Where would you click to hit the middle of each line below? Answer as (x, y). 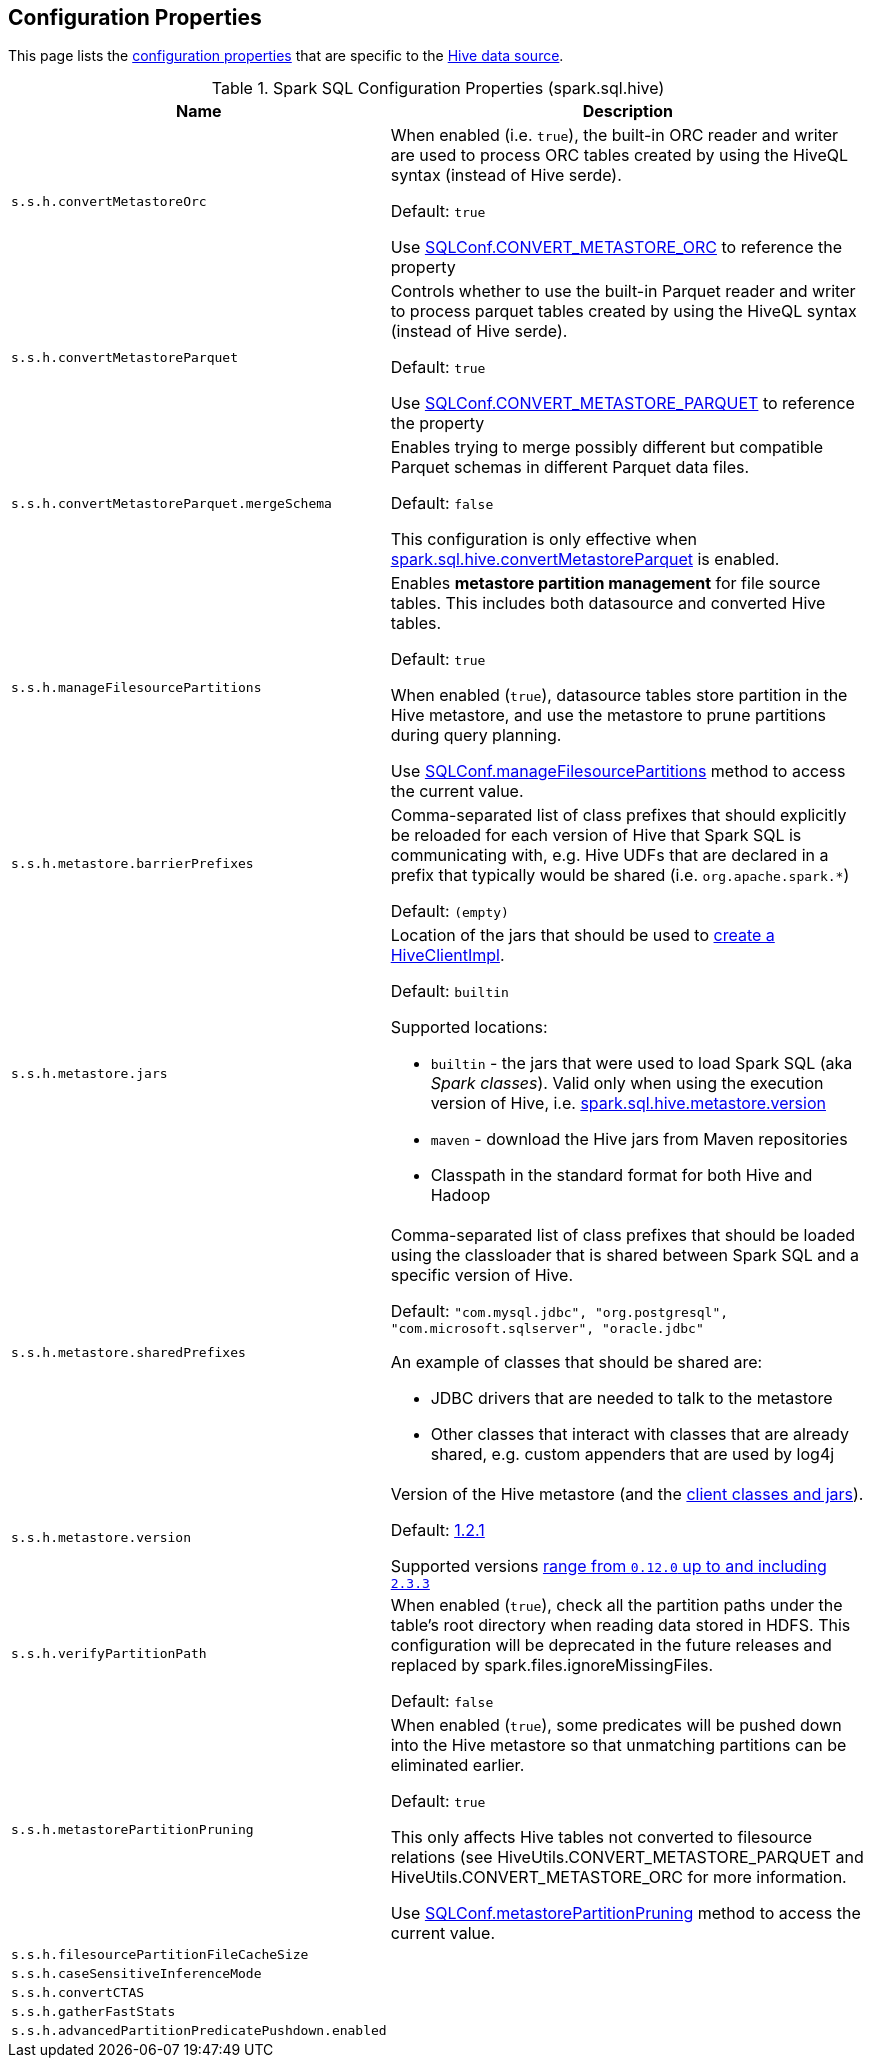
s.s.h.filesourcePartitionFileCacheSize (160, 1955)
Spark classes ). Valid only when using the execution (627, 1083)
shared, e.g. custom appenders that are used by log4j (632, 1454)
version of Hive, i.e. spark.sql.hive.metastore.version (628, 1103)
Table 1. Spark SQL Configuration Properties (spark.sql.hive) (438, 88)
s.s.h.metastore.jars (89, 1073)
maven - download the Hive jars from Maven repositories (639, 1139)
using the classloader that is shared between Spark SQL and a (624, 1255)
